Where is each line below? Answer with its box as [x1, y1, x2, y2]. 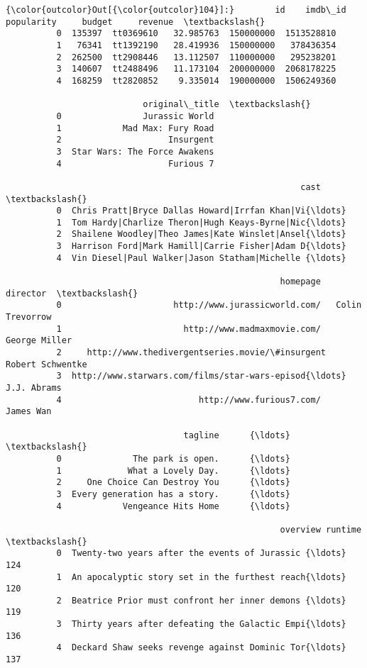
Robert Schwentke [6, 359, 87, 369]
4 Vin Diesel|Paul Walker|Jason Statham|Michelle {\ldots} [56, 252, 346, 263]
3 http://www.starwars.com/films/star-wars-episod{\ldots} [56, 371, 346, 382]
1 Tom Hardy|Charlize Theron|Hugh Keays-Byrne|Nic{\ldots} [56, 217, 346, 228]
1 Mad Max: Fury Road [56, 123, 214, 133]
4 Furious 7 [56, 158, 214, 169]
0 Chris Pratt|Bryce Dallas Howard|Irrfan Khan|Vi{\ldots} [56, 206, 346, 216]
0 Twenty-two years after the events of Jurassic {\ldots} [56, 548, 346, 559]
